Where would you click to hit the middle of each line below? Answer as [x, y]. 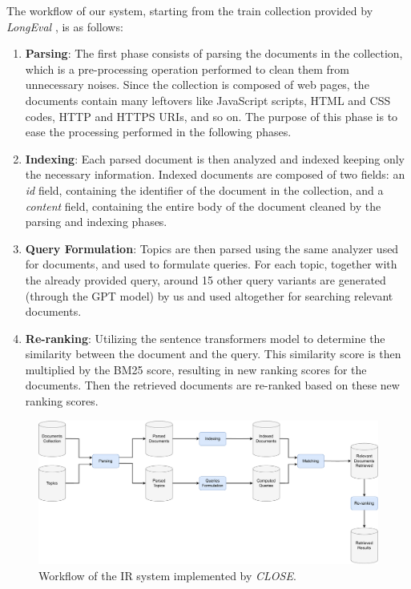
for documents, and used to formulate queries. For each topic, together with [211, 264]
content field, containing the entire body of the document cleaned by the [203, 206]
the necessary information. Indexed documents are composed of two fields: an [215, 174]
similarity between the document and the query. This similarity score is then [213, 354]
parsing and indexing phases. [96, 222]
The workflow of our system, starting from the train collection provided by [190, 10]
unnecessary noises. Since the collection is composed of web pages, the [197, 85]
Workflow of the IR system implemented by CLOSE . [167, 575]
